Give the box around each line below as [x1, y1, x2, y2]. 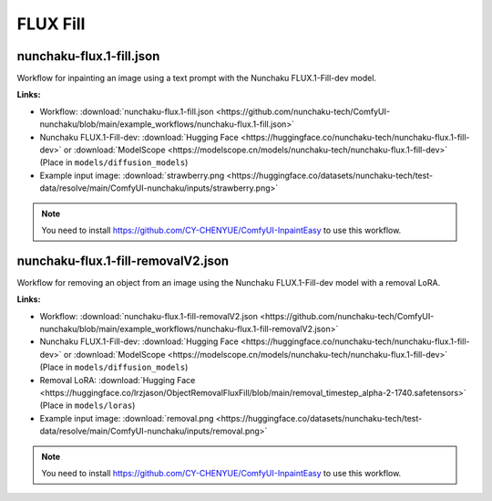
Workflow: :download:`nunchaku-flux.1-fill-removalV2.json [39, 310, 259, 321]
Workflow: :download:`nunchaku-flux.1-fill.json [39, 106, 214, 117]
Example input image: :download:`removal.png [39, 412, 214, 423]
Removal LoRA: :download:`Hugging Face [39, 374, 196, 385]
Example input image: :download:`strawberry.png [39, 170, 225, 181]
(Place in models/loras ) [39, 400, 136, 411]
